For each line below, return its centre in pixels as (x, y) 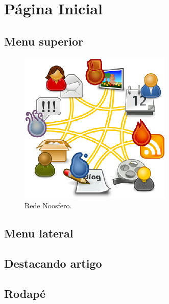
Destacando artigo (53, 263)
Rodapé (25, 293)
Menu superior (44, 41)
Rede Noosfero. (48, 205)
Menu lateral (39, 233)
